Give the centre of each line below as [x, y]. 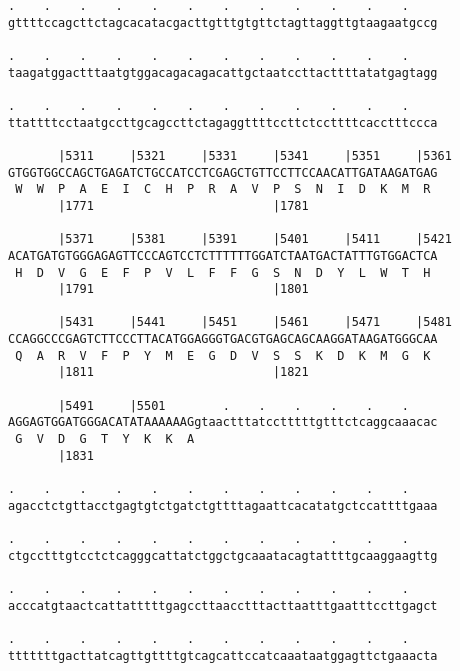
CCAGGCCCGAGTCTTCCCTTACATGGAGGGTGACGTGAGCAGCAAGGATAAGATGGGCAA [223, 339]
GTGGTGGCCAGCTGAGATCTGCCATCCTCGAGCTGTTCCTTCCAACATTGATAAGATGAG [223, 172]
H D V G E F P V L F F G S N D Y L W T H [223, 272]
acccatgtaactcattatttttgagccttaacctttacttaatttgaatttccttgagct [223, 605]
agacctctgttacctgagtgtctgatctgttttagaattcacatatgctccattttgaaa [223, 505]
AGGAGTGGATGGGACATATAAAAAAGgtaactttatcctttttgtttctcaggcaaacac [223, 422]
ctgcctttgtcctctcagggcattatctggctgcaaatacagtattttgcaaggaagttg [223, 555]
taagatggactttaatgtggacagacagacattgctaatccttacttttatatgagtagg [223, 72]
